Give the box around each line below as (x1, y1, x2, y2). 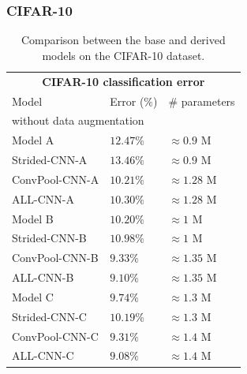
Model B (12, 210, 54, 226)
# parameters (168, 92, 235, 109)
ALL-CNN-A (12, 190, 74, 207)
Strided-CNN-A (12, 151, 88, 168)
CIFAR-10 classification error (42, 73, 205, 89)
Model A (12, 132, 54, 148)
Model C (12, 288, 54, 305)
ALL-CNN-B (12, 269, 74, 286)
